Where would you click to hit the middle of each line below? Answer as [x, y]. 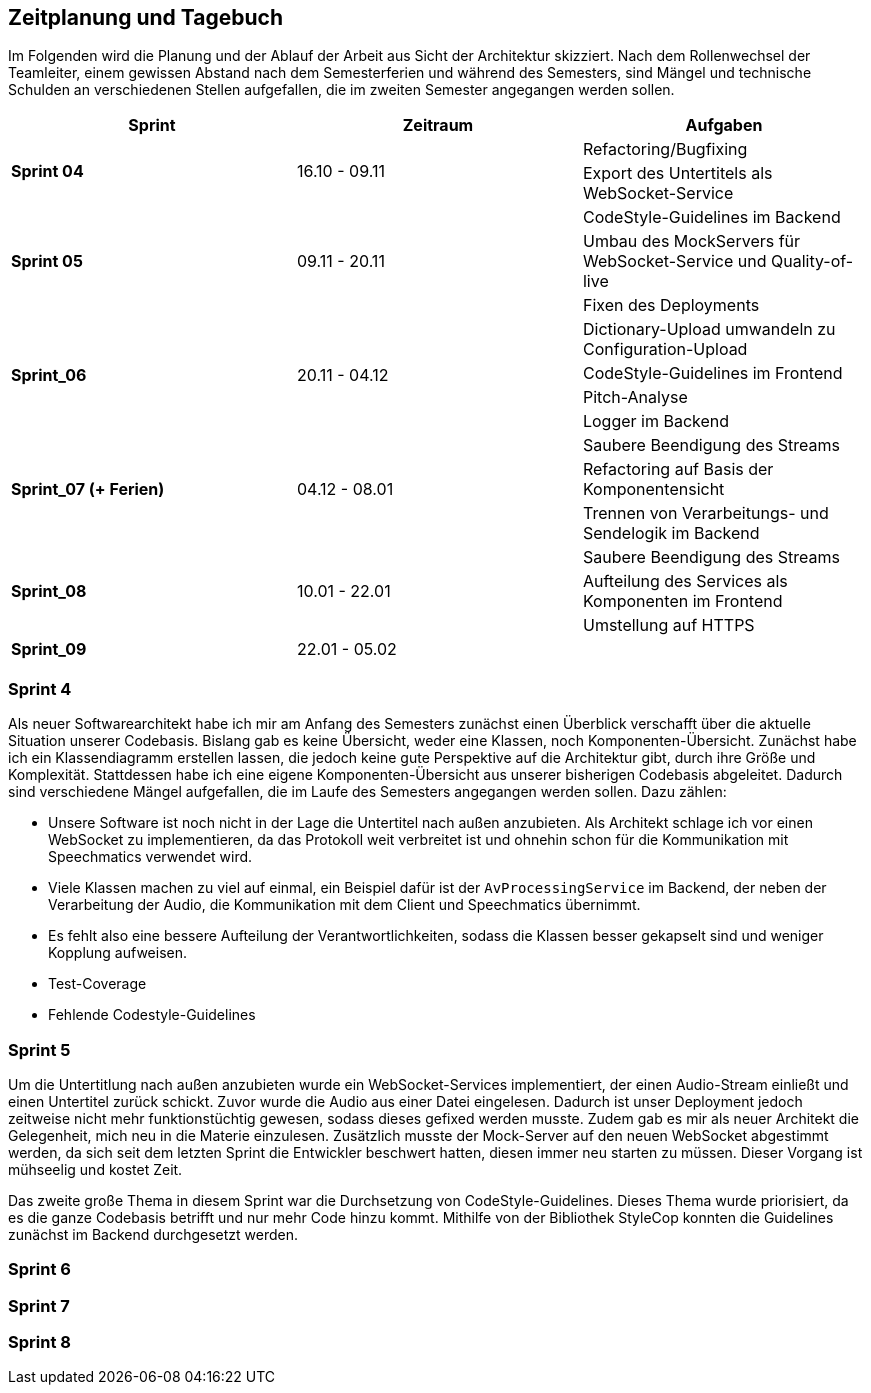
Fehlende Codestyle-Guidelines [152, 1015]
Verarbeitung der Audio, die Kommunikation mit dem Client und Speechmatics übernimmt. [344, 905]
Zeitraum [438, 125]
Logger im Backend [656, 421]
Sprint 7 [39, 1305]
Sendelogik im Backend [671, 533]
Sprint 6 [39, 1269]
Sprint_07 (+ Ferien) [88, 489]
